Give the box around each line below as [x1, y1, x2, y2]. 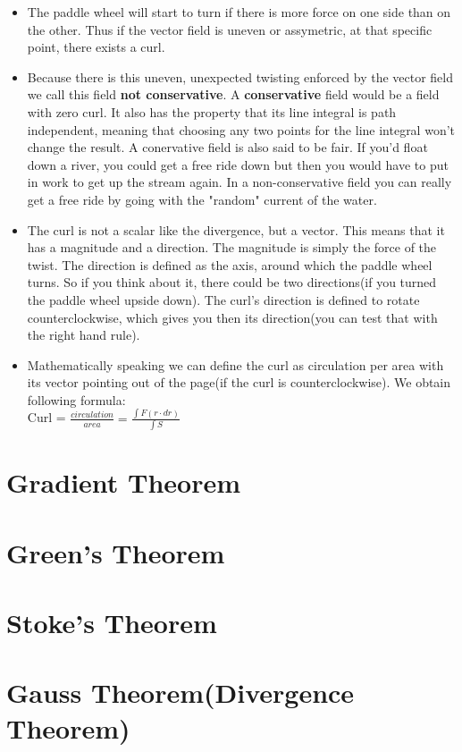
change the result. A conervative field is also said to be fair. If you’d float [27, 138, 428, 156]
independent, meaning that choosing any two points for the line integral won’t [27, 120, 456, 139]
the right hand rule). [27, 325, 140, 344]
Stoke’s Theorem [6, 604, 217, 641]
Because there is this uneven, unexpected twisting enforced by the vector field [27, 67, 453, 86]
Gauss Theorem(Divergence [6, 674, 355, 711]
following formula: [27, 390, 126, 409]
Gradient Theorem [6, 464, 241, 501]
